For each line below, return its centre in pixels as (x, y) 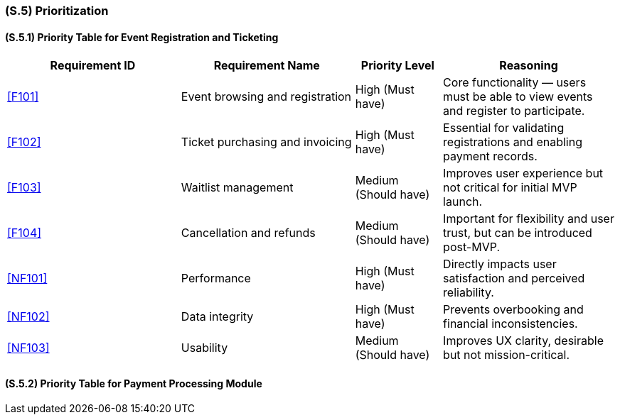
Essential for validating (504, 128)
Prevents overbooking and (513, 310)
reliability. (469, 293)
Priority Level (397, 66)
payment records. (490, 156)
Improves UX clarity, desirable (523, 341)
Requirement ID (93, 66)
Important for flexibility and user (529, 219)
